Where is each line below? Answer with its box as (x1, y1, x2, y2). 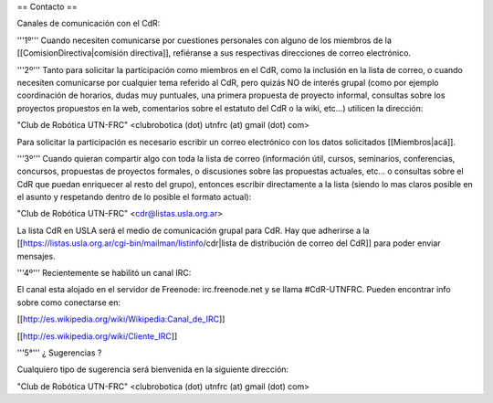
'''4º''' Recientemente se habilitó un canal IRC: (16, 268, 192, 279)
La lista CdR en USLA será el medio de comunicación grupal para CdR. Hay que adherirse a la (16, 225, 370, 236)
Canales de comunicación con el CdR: (16, 18, 161, 29)
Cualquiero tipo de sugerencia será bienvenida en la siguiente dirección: (16, 364, 289, 375)
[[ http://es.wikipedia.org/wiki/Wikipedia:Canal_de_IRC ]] (16, 313, 226, 324)
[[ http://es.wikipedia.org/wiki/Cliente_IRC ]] (16, 330, 178, 342)
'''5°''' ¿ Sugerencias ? (16, 347, 102, 358)
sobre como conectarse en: (16, 297, 121, 308)
